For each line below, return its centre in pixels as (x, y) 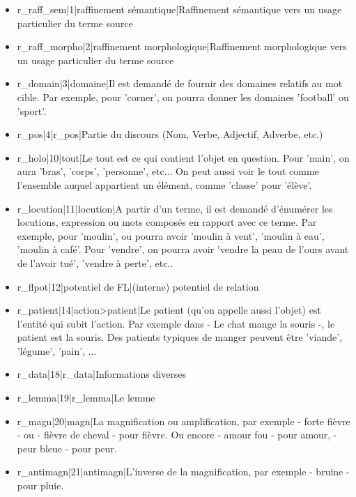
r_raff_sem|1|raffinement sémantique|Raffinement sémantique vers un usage (179, 9)
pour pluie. (40, 485)
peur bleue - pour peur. (67, 448)
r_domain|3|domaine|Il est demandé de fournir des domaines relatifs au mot (180, 83)
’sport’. (32, 110)
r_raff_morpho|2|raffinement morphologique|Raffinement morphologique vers (182, 46)
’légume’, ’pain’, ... (57, 350)
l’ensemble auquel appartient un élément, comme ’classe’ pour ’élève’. (164, 184)
